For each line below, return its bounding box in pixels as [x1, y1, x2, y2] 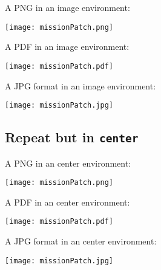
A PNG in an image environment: [5, 1, 130, 13]
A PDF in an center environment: [5, 195, 130, 208]
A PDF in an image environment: [5, 40, 130, 53]
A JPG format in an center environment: [5, 235, 157, 247]
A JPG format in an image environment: [5, 79, 156, 92]
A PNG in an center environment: [5, 156, 131, 169]
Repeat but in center [5, 128, 139, 147]
